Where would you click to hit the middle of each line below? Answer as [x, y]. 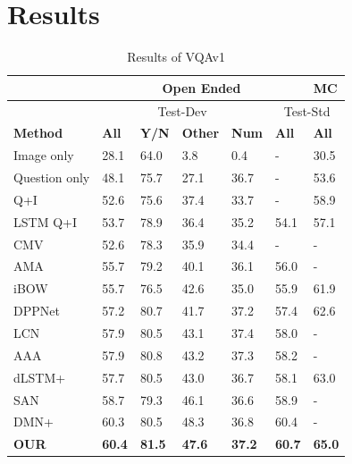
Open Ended [201, 87]
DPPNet [37, 311]
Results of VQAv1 [176, 57]
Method [38, 133]
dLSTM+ [40, 377]
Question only [52, 177]
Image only [44, 155]
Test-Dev [182, 110]
